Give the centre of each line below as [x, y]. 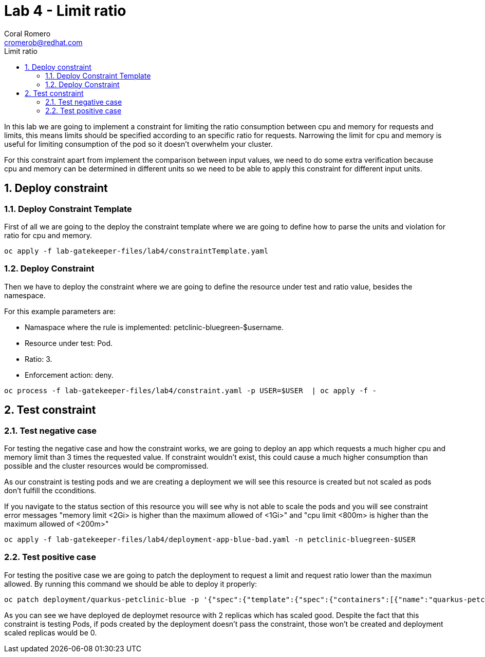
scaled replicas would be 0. [51, 632]
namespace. [25, 295]
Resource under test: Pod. [69, 343]
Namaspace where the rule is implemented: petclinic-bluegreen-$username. [154, 327]
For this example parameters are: [60, 311]
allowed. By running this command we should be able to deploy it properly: [131, 584]
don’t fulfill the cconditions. [50, 490]
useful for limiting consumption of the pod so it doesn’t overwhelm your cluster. [138, 144]
